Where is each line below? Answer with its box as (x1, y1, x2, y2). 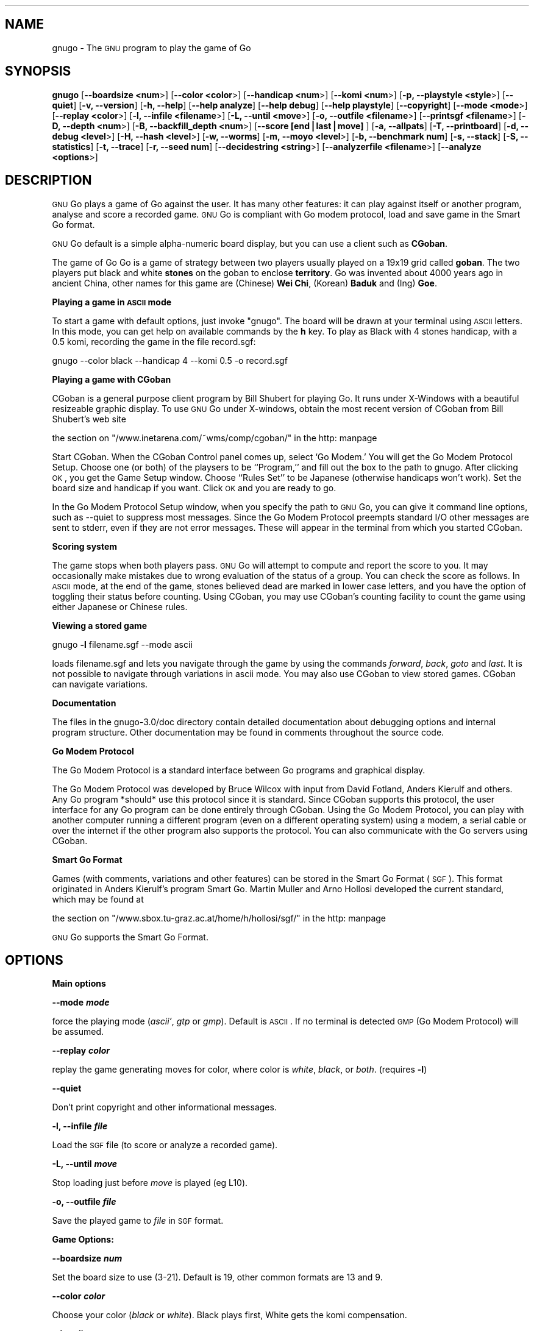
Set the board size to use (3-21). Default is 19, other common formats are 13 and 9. (52, 1272, 383, 1283)
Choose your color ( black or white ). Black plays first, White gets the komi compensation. (52, 1310, 407, 1321)
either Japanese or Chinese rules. (52, 601, 188, 612)
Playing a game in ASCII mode (52, 296, 172, 307)
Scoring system (52, 541, 118, 552)
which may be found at (52, 893, 144, 904)
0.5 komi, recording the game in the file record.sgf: (52, 336, 256, 347)
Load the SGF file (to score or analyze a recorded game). (52, 1140, 278, 1151)
